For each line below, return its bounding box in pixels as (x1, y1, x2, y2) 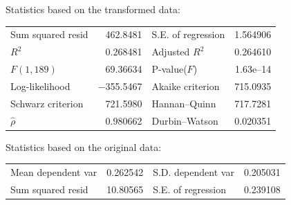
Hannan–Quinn (151, 96, 216, 110)
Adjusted (151, 44, 190, 59)
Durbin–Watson (151, 113, 218, 127)
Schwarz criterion (10, 96, 84, 110)
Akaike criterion (151, 78, 220, 93)
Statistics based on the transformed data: (6, 2, 180, 16)
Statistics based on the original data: (6, 139, 162, 154)
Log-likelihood (10, 78, 71, 93)
